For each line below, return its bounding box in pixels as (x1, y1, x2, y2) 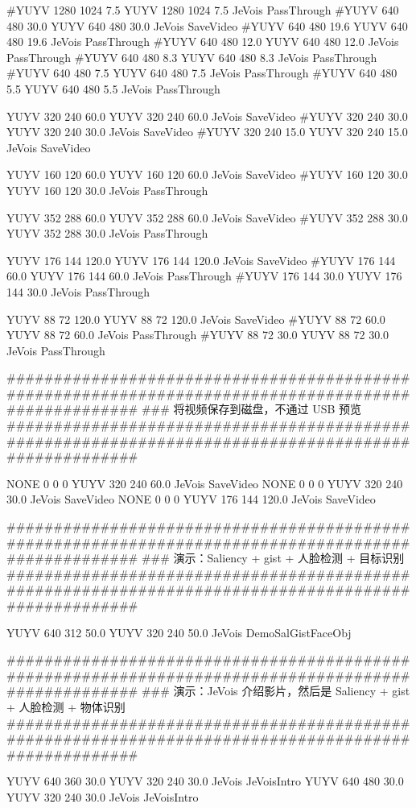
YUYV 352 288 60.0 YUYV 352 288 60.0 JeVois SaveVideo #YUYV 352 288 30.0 (6, 209, 408, 226)
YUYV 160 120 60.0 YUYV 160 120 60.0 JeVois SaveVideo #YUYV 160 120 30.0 (6, 166, 408, 183)
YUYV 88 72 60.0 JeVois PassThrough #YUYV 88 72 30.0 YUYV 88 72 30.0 (6, 326, 389, 343)
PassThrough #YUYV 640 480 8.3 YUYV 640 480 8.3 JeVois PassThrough (6, 48, 377, 65)
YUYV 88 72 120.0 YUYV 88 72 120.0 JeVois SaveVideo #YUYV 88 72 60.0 (6, 310, 385, 327)
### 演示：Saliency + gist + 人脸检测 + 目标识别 (141, 549, 405, 566)
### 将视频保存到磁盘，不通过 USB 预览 (141, 400, 362, 417)
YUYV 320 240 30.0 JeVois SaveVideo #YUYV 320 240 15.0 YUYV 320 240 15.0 (6, 123, 408, 140)
